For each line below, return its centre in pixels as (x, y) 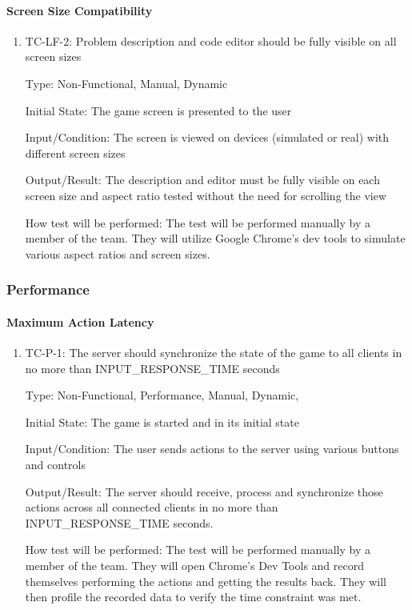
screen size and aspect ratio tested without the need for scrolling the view (206, 195)
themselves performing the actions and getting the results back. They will (206, 581)
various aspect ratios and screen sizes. (118, 253)
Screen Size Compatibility (80, 10)
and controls (55, 464)
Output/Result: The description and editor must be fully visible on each (202, 180)
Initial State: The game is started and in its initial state (162, 421)
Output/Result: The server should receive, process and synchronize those (204, 491)
